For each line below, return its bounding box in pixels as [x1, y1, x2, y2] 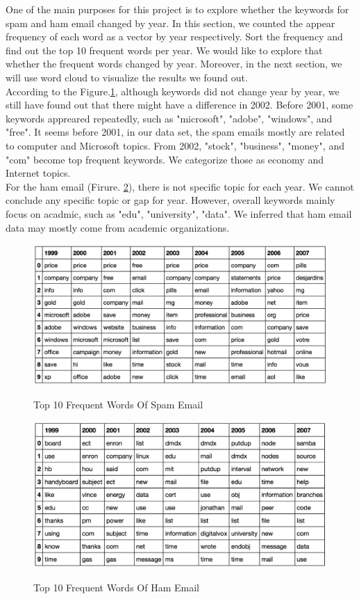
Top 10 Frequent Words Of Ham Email [33, 580, 199, 594]
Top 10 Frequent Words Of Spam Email [33, 397, 203, 411]
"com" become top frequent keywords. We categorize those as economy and [6, 152, 324, 166]
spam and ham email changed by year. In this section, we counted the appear [6, 15, 335, 30]
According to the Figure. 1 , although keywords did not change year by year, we [6, 83, 340, 98]
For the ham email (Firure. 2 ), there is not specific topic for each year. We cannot [6, 179, 354, 193]
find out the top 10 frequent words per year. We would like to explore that [6, 42, 323, 57]
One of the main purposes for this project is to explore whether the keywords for [6, 2, 349, 16]
